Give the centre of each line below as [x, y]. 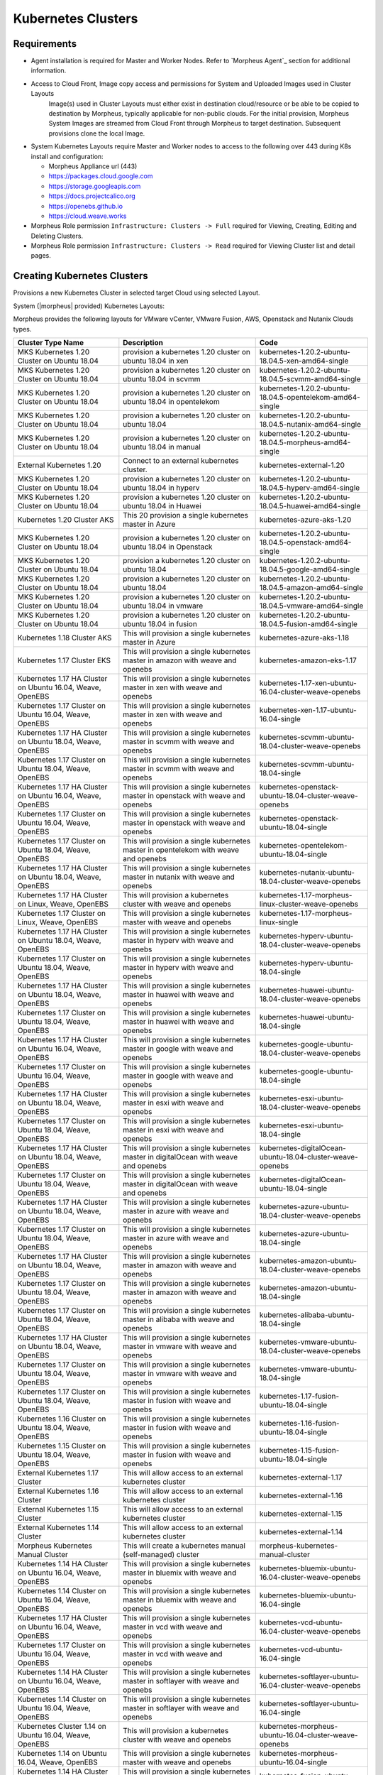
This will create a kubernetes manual [184, 1546]
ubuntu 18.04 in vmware [163, 606]
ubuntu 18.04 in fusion [160, 623]
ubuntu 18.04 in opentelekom [171, 401]
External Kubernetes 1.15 [58, 1509]
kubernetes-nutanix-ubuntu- [307, 872]
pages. [41, 256]
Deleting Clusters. [57, 236]
